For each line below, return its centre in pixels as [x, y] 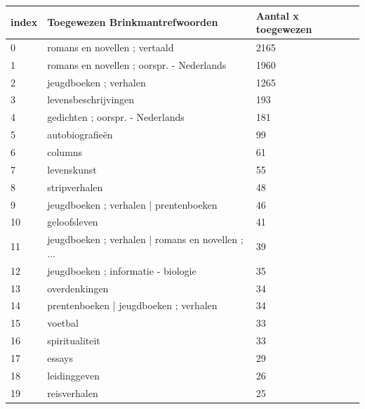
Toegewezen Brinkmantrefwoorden [133, 22]
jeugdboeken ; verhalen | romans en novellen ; [145, 239]
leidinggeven [73, 375]
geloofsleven [73, 222]
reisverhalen [73, 392]
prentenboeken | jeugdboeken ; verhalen [132, 305]
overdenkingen [78, 288]
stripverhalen [75, 187]
